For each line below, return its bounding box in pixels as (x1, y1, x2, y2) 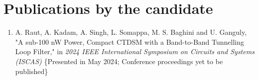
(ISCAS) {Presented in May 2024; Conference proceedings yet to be (15, 56, 223, 66)
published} (15, 66, 48, 76)
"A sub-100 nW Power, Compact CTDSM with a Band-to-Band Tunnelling (15, 36, 244, 47)
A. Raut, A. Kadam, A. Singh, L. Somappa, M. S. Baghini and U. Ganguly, (15, 27, 247, 37)
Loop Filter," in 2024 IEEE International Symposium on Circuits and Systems (15, 46, 255, 57)
